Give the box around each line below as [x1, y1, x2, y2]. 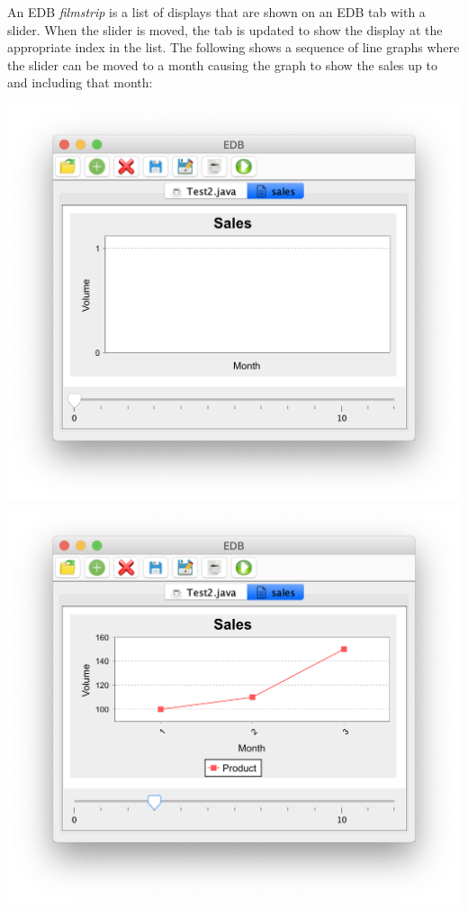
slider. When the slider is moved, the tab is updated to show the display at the [7, 20, 443, 39]
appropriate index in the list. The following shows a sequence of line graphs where [7, 38, 460, 57]
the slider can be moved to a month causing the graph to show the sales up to [7, 55, 437, 74]
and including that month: [7, 73, 153, 92]
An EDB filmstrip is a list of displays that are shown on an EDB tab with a [7, 3, 426, 21]
